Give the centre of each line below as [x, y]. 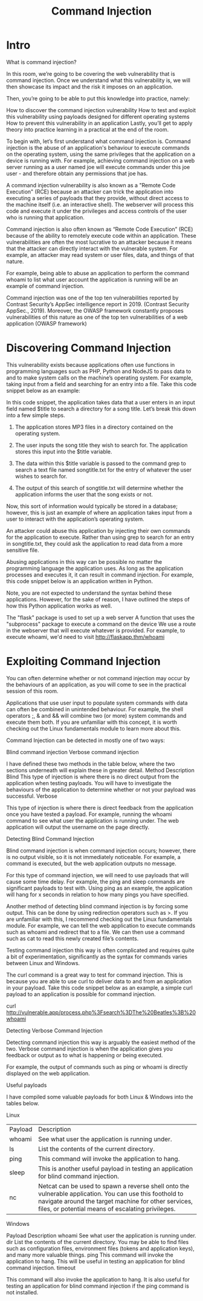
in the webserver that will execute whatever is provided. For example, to [96, 630]
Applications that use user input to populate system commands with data [97, 703]
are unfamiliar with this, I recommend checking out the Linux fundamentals [99, 919]
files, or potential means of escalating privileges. [107, 1209]
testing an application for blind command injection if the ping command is [98, 1286]
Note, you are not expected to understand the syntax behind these [89, 593]
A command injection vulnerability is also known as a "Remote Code [91, 185]
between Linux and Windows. [43, 963]
